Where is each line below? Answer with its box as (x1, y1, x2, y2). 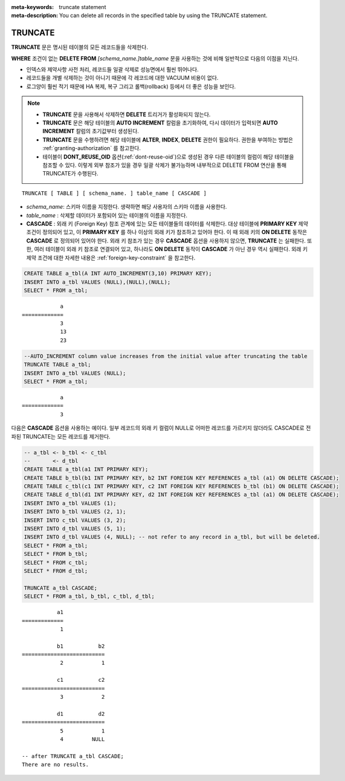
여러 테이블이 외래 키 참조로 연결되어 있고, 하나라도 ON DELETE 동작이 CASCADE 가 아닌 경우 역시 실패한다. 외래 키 (34, 246, 308, 253)
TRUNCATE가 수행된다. (42, 170, 99, 177)
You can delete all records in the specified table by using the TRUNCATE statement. (59, 12, 268, 19)
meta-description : (11, 12, 59, 19)
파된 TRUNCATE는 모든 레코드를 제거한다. (11, 433, 111, 440)
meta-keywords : (11, 4, 54, 10)
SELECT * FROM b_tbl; (24, 551, 88, 558)
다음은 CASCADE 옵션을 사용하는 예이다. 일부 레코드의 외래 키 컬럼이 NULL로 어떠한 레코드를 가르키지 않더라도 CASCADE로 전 (11, 424, 311, 432)
